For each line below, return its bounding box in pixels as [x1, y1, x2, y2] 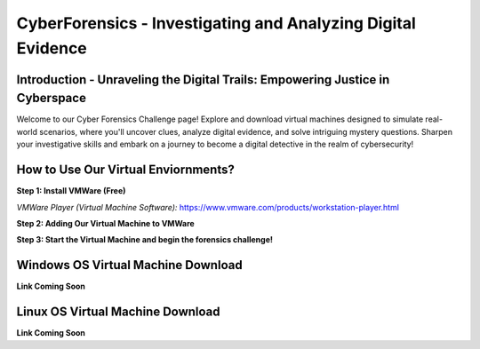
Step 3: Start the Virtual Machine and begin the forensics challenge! [16, 234, 273, 245]
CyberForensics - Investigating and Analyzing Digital [16, 13, 417, 33]
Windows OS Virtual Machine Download [16, 258, 244, 273]
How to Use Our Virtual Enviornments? [16, 163, 235, 178]
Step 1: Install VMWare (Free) [16, 186, 126, 196]
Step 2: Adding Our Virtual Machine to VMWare [16, 218, 195, 228]
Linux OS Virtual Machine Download [16, 305, 221, 320]
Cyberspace [16, 91, 86, 106]
